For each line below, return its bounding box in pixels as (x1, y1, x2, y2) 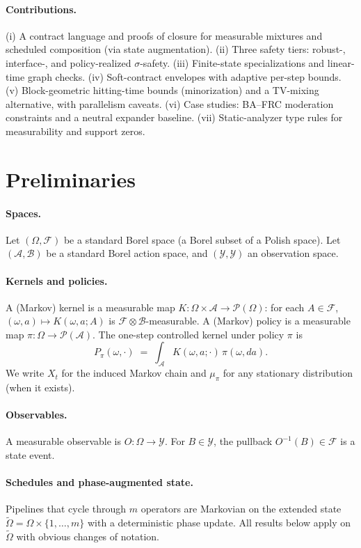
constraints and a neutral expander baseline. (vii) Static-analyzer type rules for (6, 110, 343, 125)
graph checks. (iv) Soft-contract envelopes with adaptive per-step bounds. (27, 69, 342, 84)
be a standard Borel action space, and (46, 246, 208, 260)
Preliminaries (6, 164, 136, 193)
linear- (327, 55, 355, 70)
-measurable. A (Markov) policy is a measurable (145, 313, 351, 328)
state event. (6, 448, 55, 462)
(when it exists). (6, 380, 75, 395)
